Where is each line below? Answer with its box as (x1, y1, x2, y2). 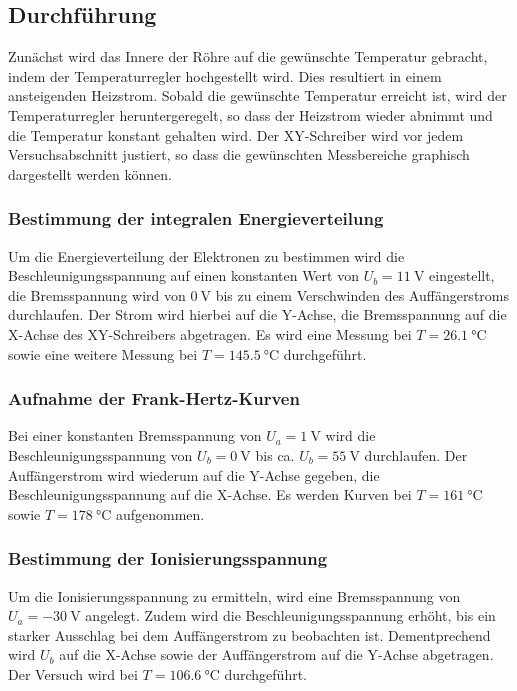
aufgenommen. (115, 503, 205, 524)
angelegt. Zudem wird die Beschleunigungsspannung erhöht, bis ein (85, 605, 496, 626)
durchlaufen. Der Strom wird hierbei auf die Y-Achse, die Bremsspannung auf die (8, 304, 507, 325)
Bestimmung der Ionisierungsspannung (8, 546, 328, 571)
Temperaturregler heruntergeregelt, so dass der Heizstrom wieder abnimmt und (8, 104, 493, 125)
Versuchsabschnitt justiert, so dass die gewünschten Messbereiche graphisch (8, 144, 470, 165)
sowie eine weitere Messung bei (8, 343, 198, 364)
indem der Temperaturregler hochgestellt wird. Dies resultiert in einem (8, 65, 442, 86)
